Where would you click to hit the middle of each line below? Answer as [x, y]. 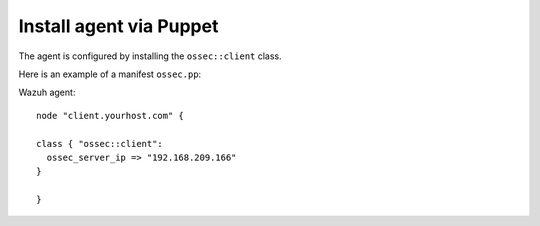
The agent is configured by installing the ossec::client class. [150, 56]
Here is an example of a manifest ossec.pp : [110, 74]
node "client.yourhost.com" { [110, 115]
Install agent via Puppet [118, 26]
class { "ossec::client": [100, 143]
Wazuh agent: [47, 92]
